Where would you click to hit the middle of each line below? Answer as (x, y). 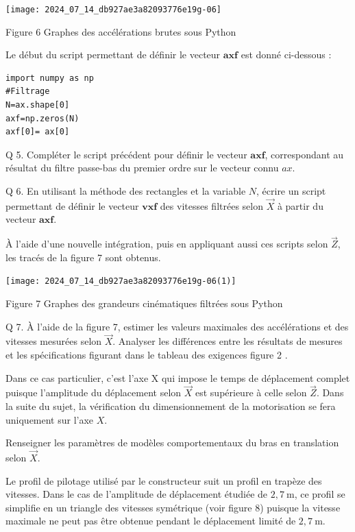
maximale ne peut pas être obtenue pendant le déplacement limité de (151, 521)
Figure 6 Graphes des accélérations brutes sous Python (121, 31)
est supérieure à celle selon (251, 392)
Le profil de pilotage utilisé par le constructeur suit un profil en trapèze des (164, 480)
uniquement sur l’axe (50, 419)
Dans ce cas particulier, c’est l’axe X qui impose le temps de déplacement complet (178, 377)
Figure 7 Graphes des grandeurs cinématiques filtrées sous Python (144, 303)
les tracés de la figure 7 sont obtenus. (83, 257)
